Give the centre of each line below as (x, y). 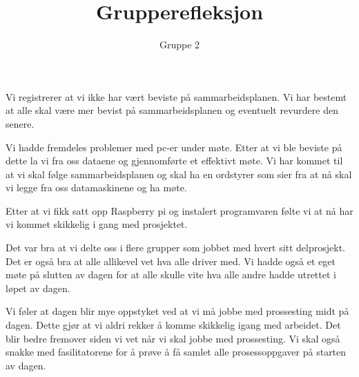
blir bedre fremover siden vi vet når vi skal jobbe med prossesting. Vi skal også (173, 338)
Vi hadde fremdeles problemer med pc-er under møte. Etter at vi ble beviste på (174, 147)
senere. (20, 123)
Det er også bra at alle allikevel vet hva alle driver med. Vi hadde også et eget (171, 261)
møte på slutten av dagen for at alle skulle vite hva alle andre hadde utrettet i (171, 274)
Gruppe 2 (179, 45)
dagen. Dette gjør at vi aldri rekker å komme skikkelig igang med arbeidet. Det (173, 325)
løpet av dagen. (38, 288)
